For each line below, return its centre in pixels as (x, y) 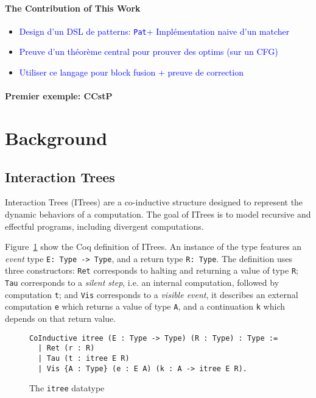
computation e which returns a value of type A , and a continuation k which (145, 306)
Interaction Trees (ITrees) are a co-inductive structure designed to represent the (154, 202)
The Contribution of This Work (73, 8)
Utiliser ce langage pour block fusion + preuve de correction (132, 72)
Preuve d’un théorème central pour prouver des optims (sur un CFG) (149, 52)
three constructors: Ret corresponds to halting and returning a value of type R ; (152, 270)
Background (56, 138)
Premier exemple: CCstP (59, 96)
